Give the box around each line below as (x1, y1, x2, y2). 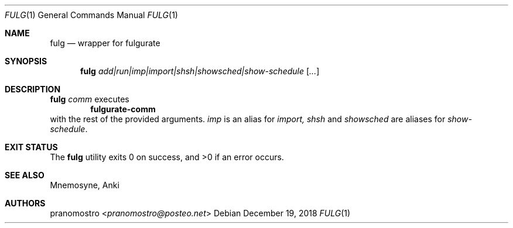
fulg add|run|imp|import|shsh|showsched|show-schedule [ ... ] (80, 66, 320, 76)
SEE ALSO (5, 170, 45, 180)
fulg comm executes (50, 94, 129, 104)
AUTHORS (5, 198, 46, 208)
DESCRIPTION (5, 84, 61, 94)
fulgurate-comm (90, 104, 156, 114)
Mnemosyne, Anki (50, 180, 119, 190)
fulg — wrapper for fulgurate (50, 38, 160, 48)
